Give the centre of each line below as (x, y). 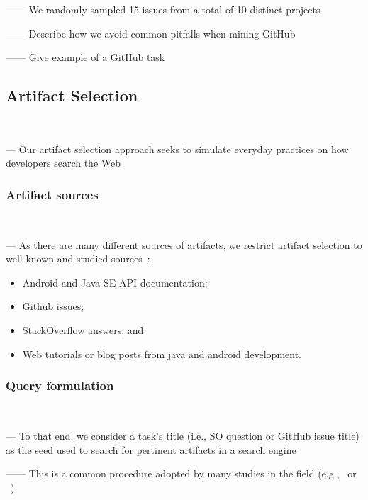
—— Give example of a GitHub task (85, 57)
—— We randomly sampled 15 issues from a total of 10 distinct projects (163, 9)
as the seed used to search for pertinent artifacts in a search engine (151, 449)
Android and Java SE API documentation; (115, 282)
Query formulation (60, 385)
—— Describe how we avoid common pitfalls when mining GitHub (151, 33)
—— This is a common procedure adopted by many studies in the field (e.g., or (181, 473)
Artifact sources (52, 194)
